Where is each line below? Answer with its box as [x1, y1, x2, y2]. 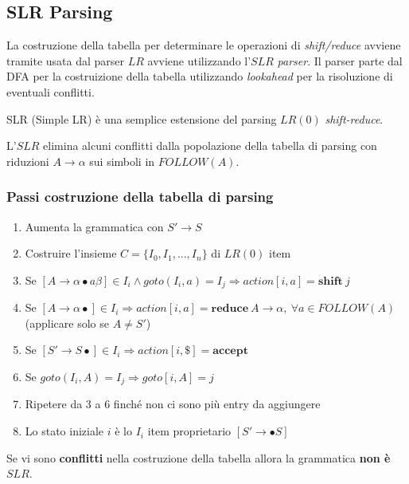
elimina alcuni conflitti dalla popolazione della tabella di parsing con [43, 137, 377, 154]
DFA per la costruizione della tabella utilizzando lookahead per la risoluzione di [6, 68, 393, 85]
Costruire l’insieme [25, 245, 117, 262]
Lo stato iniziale [25, 423, 104, 439]
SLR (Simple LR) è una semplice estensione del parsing [6, 110, 277, 127]
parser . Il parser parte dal [277, 52, 403, 69]
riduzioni [6, 152, 49, 169]
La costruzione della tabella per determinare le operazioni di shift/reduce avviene [6, 37, 401, 53]
